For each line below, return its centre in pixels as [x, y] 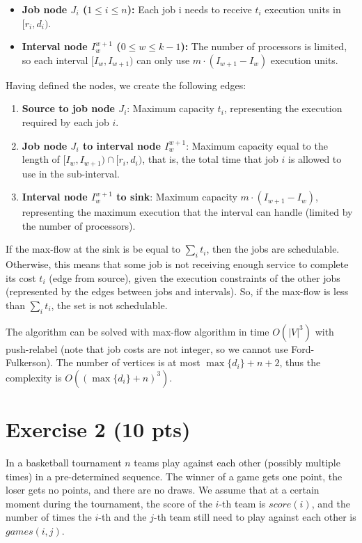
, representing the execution [283, 108]
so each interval [55, 60]
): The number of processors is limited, [264, 46]
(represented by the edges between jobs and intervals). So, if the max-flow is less [177, 291]
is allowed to [315, 159]
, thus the [300, 362]
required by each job [65, 121]
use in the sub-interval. [71, 173]
